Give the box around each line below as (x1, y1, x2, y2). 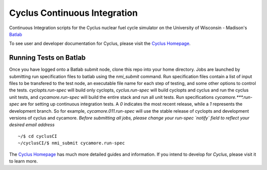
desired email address (9, 122, 55, 128)
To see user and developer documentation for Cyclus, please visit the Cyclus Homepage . (9, 41, 191, 46)
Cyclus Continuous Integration (9, 7, 138, 18)
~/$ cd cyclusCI (18, 133, 57, 139)
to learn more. (9, 158, 38, 164)
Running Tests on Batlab (9, 53, 86, 62)
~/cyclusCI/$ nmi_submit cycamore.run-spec (18, 140, 125, 146)
